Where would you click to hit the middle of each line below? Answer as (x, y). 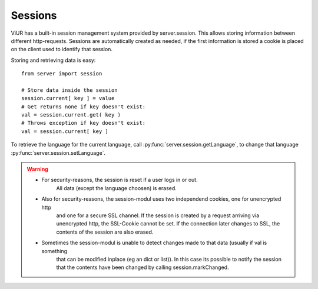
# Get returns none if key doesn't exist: (84, 107)
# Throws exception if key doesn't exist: (84, 123)
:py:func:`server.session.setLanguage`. (58, 152)
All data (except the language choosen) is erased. (116, 188)
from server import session (62, 74)
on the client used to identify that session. (62, 49)
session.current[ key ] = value (68, 98)
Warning (37, 169)
